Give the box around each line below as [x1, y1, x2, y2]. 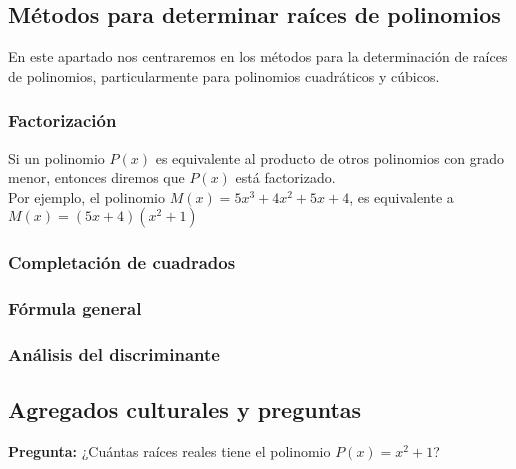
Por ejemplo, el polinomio [8, 186, 165, 207]
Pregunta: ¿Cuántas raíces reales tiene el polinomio [8, 441, 331, 462]
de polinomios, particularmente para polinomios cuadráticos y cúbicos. [8, 65, 440, 86]
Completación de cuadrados [8, 250, 236, 275]
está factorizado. [235, 167, 336, 188]
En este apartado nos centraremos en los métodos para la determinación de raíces [8, 46, 508, 67]
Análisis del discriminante [8, 342, 220, 366]
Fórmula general [8, 296, 142, 321]
